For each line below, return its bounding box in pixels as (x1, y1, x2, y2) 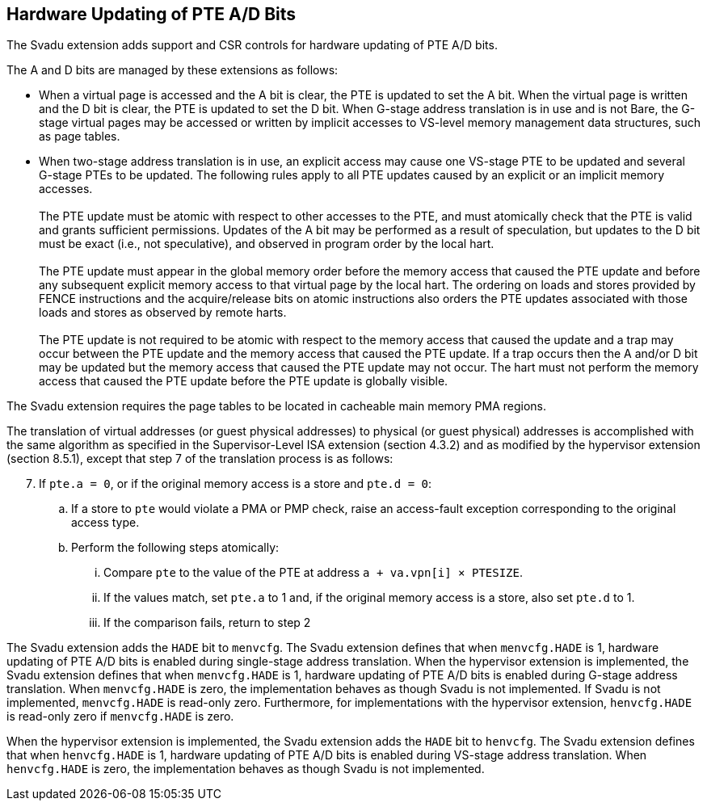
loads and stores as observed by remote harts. (39, 305, 287, 320)
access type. (71, 515, 140, 530)
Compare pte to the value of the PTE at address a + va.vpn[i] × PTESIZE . (103, 565, 524, 580)
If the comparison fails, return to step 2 (103, 616, 311, 630)
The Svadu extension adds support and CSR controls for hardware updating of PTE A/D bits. (6, 38, 498, 53)
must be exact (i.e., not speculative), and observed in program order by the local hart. (39, 237, 494, 251)
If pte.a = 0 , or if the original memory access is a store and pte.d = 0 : (39, 477, 431, 491)
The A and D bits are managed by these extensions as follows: (6, 63, 339, 78)
